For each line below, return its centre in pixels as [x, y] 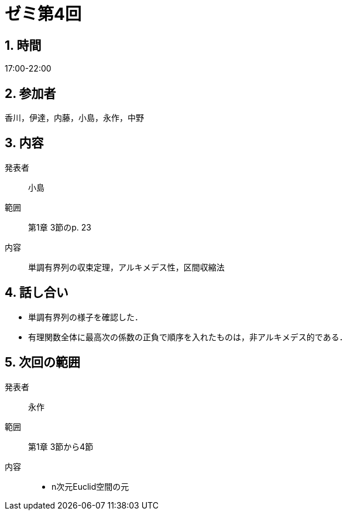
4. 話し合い [37, 293]
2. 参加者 [30, 93]
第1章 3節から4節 [61, 446]
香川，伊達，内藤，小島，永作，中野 [74, 118]
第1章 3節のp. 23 [60, 227]
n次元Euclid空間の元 [90, 486]
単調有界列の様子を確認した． [85, 317]
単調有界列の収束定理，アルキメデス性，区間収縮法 [126, 267]
